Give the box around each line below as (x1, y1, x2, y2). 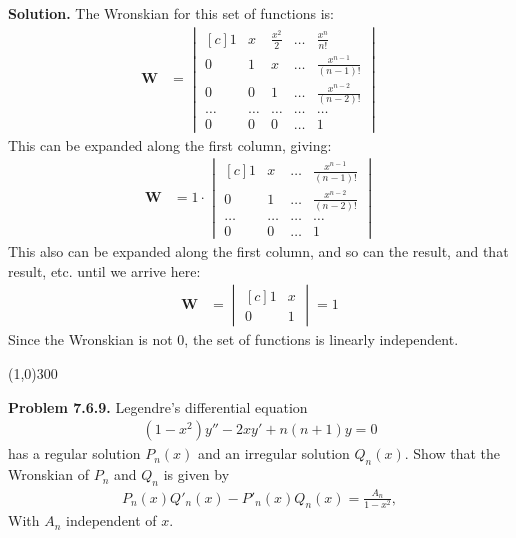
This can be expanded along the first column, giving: (8, 134, 332, 155)
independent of (66, 510, 157, 531)
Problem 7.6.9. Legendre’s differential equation (8, 396, 308, 417)
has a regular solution (8, 443, 141, 464)
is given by (163, 464, 230, 485)
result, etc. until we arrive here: (8, 260, 201, 281)
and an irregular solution (197, 443, 350, 464)
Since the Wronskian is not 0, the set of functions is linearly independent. (8, 329, 459, 350)
